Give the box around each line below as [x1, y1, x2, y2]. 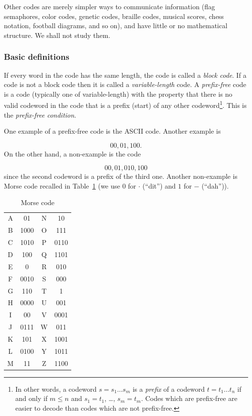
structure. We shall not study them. [4, 30, 110, 40]
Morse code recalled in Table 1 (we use [4, 181, 120, 191]
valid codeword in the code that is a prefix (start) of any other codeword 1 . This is [4, 99, 247, 110]
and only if [15, 393, 47, 403]
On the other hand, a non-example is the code [4, 148, 141, 158]
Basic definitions [4, 51, 69, 63]
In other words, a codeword [15, 383, 97, 394]
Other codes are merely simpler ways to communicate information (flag [4, 1, 215, 11]
